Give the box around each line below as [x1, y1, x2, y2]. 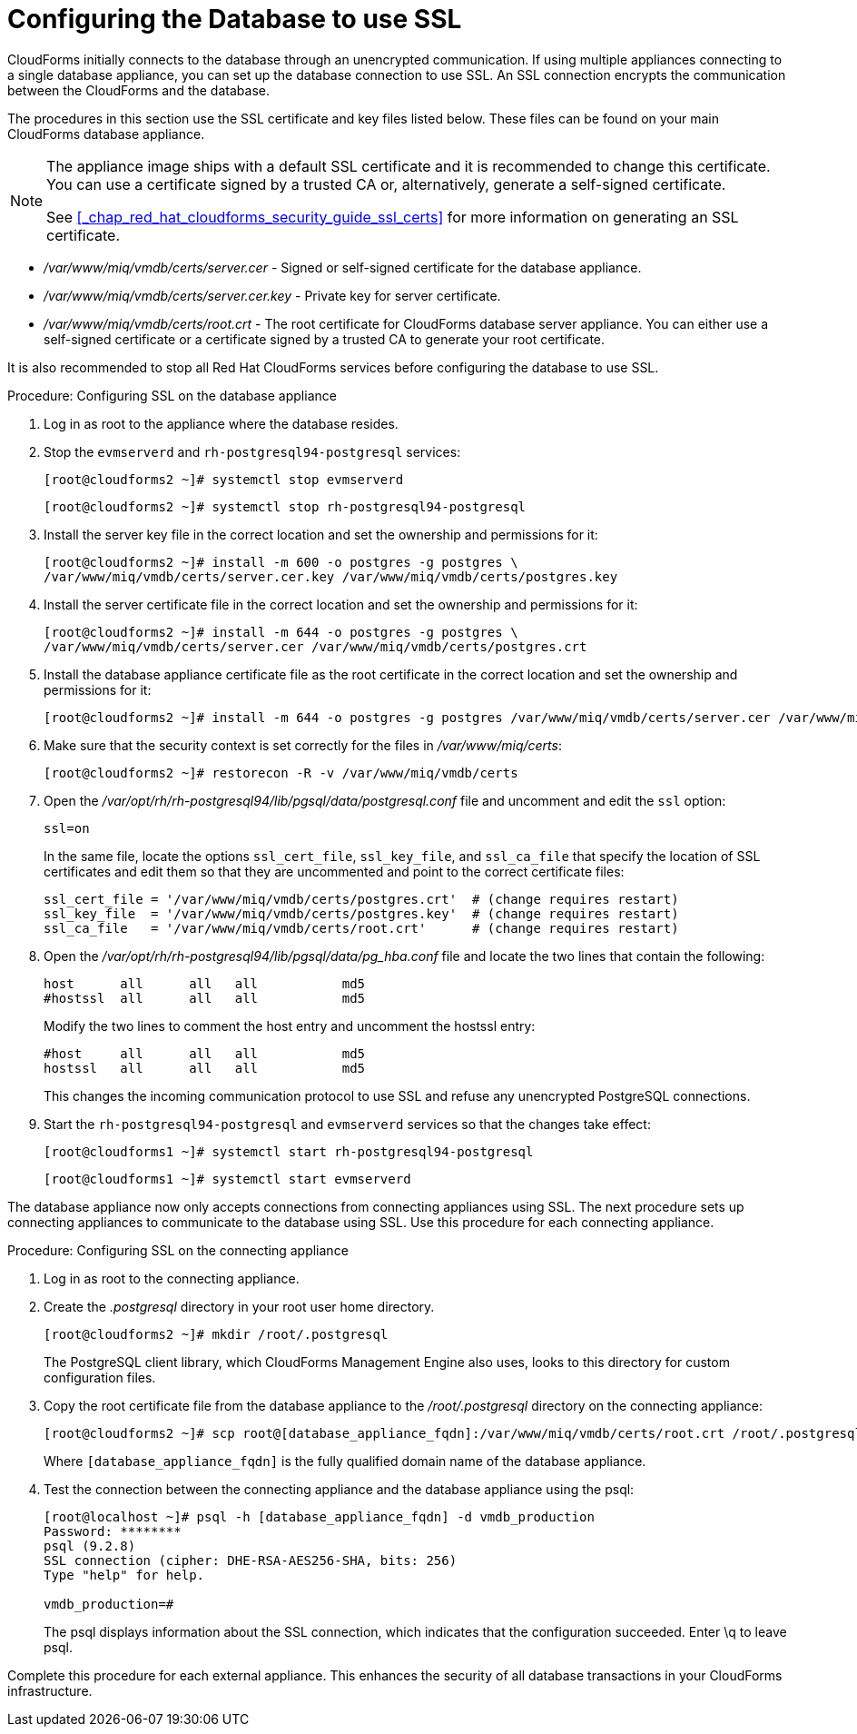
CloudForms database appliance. [7, 125, 205, 142]
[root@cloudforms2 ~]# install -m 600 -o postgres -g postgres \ [44, 554, 518, 570]
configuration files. [44, 1369, 156, 1385]
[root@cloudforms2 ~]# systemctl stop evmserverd [44, 471, 404, 487]
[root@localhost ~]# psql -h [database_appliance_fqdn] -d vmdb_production [44, 1509, 595, 1524]
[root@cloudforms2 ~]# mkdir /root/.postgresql [44, 1326, 389, 1342]
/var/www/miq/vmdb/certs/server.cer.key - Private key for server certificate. [44, 287, 501, 303]
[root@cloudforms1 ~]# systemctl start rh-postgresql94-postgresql [44, 1144, 534, 1159]
